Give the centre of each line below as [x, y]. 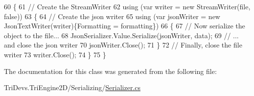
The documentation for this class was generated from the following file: [110, 71]
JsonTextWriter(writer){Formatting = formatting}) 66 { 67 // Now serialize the [125, 26]
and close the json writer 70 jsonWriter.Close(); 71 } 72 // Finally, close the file [123, 45]
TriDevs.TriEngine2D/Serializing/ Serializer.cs [72, 87]
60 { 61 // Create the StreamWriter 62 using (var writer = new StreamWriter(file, [127, 6]
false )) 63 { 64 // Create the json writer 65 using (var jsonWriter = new [112, 16]
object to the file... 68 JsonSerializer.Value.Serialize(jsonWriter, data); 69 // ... [121, 35]
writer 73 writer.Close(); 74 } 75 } [55, 54]
